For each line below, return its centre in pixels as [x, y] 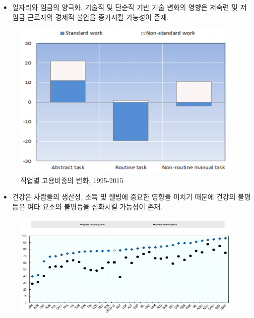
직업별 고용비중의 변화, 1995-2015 [72, 180]
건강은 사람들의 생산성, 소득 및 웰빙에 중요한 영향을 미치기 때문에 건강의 [124, 197]
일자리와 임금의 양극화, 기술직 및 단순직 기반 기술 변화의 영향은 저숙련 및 [125, 7]
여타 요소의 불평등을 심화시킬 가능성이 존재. [95, 206]
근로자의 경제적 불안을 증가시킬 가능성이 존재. [98, 17]
